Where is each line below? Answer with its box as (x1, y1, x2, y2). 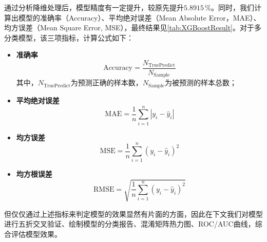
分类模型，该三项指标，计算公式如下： (4, 32, 133, 43)
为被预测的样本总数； (164, 77, 237, 88)
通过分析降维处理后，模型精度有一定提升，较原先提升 (4, 2, 184, 12)
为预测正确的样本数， (70, 77, 143, 88)
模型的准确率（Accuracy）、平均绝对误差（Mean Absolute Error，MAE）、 (18, 12, 261, 23)
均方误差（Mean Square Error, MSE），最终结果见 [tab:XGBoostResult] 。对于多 (4, 22, 261, 33)
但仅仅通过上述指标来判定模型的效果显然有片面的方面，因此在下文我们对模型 (4, 208, 263, 219)
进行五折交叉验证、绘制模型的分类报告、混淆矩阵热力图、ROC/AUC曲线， (4, 218, 255, 229)
